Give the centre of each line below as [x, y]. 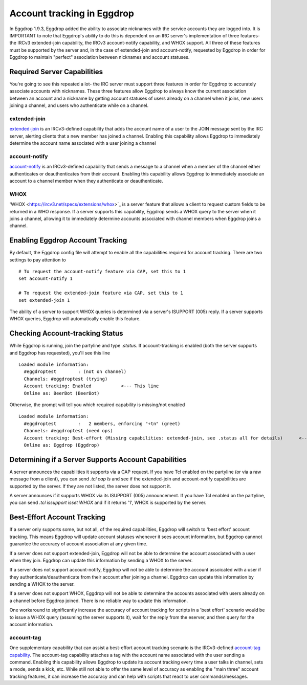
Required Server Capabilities [56, 72]
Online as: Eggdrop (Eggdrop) [62, 445]
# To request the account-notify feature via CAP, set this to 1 [102, 272]
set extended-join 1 [44, 300]
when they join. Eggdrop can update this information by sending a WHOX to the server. [101, 560]
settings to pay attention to [38, 260]
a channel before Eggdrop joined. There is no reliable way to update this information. [99, 601]
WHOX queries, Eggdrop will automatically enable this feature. [75, 319]
